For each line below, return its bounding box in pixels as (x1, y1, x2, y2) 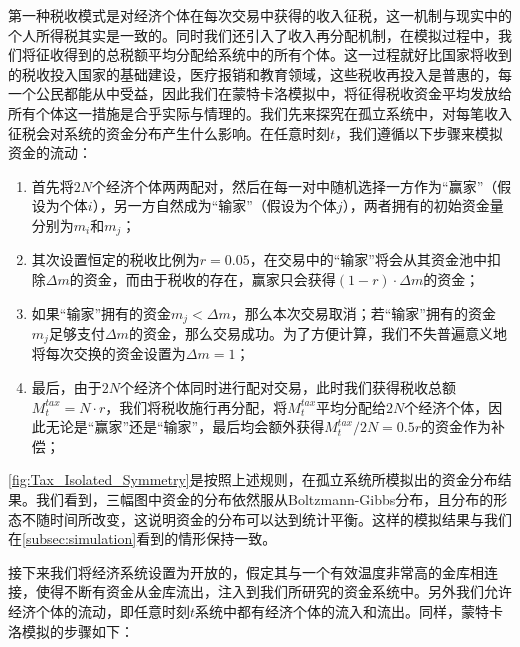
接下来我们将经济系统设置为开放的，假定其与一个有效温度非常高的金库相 (8, 561, 484, 582)
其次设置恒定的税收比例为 (31, 249, 200, 270)
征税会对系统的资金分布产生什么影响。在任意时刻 (8, 122, 330, 143)
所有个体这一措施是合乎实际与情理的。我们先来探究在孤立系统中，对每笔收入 (8, 102, 512, 123)
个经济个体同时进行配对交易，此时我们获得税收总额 (120, 377, 457, 398)
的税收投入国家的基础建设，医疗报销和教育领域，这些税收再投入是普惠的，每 (8, 63, 512, 84)
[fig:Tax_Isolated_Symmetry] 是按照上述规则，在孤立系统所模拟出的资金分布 (8, 469, 498, 490)
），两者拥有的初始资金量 (342, 195, 504, 216)
